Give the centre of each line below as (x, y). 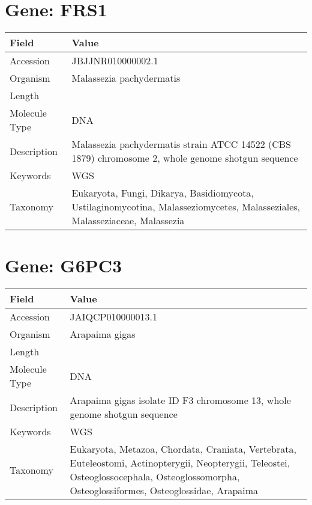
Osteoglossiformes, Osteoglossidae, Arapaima (164, 491)
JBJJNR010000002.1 (115, 61)
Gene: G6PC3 (64, 265)
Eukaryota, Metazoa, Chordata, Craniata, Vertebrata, (183, 449)
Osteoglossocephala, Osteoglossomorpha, (155, 477)
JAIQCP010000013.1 (113, 317)
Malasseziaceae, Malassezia (128, 221)
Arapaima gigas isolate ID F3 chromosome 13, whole (180, 400)
